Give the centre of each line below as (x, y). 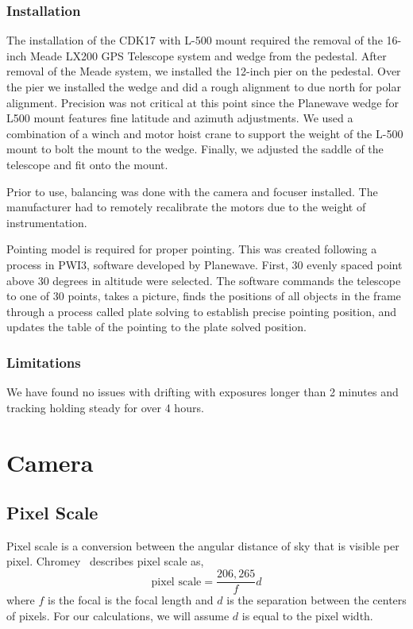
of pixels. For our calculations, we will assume (118, 615)
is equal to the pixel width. (307, 615)
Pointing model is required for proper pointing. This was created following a (192, 249)
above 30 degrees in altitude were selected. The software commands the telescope (204, 280)
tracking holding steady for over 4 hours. (105, 407)
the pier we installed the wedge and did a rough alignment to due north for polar (204, 87)
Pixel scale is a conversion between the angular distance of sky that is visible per (203, 545)
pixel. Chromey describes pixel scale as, (105, 561)
